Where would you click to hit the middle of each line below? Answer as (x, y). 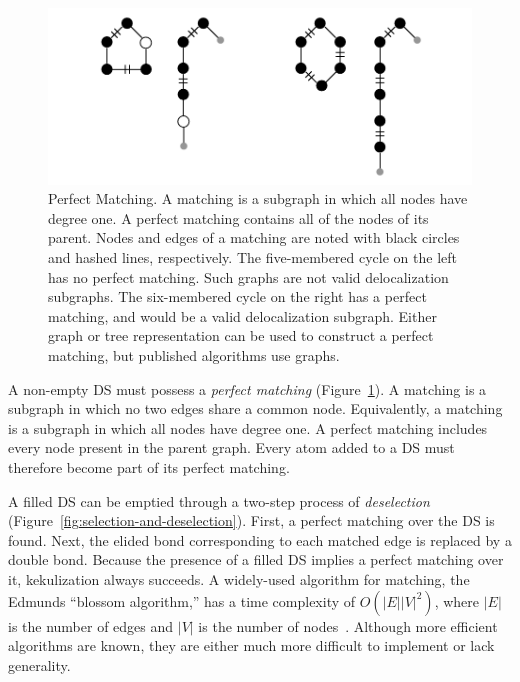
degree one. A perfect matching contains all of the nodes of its (238, 217)
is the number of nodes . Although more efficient (348, 625)
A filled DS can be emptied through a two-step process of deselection (219, 500)
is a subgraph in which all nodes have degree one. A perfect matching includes (248, 427)
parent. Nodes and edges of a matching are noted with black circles (254, 237)
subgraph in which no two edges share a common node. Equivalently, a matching (255, 408)
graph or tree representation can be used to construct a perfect (241, 335)
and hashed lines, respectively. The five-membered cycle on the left (252, 257)
